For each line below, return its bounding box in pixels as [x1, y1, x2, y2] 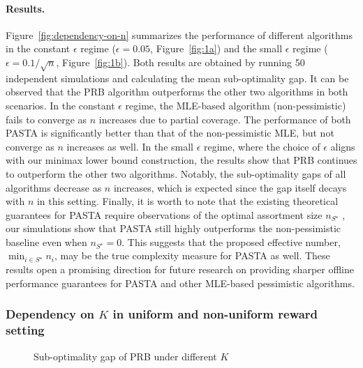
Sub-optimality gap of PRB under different [34, 348, 217, 363]
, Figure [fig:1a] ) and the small [150, 41, 283, 56]
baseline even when [6, 234, 87, 249]
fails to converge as [6, 112, 87, 126]
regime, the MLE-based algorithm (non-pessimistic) [125, 98, 346, 112]
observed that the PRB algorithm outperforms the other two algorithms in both [6, 84, 348, 99]
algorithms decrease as [6, 180, 102, 194]
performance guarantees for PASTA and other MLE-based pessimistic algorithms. [6, 275, 355, 290]
